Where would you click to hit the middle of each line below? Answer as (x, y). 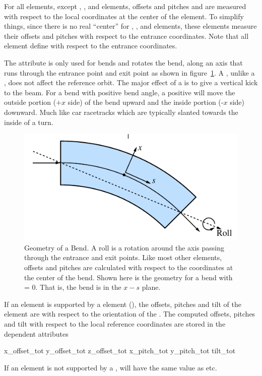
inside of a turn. (29, 122)
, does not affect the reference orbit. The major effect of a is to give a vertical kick (131, 82)
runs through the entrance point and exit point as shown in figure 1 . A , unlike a (129, 72)
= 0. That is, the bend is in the (73, 287)
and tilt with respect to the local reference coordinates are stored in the (115, 324)
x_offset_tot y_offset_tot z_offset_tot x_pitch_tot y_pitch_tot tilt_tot (120, 351)
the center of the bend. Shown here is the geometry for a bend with (128, 277)
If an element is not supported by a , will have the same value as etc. (111, 367)
